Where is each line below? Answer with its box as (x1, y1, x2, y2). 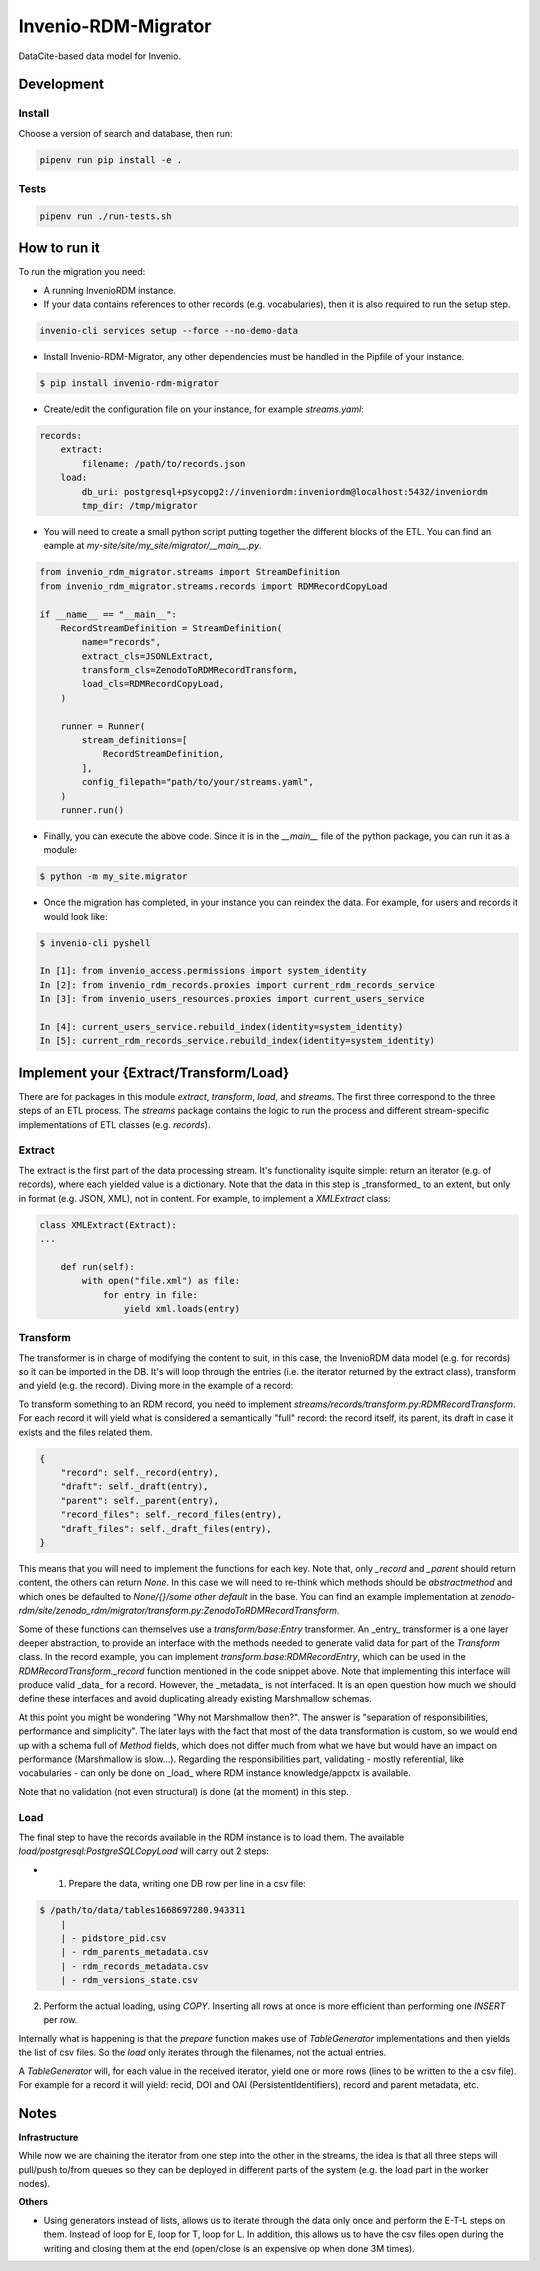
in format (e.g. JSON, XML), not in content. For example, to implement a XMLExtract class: (18, 1192, 391, 1204)
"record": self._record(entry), (60, 1467, 220, 1479)
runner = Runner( (60, 720, 146, 732)
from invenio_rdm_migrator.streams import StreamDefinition (39, 566, 341, 578)
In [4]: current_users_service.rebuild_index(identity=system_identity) (39, 1021, 404, 1033)
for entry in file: (102, 1289, 199, 1300)
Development (18, 76, 105, 93)
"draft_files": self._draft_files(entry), (60, 1523, 272, 1534)
